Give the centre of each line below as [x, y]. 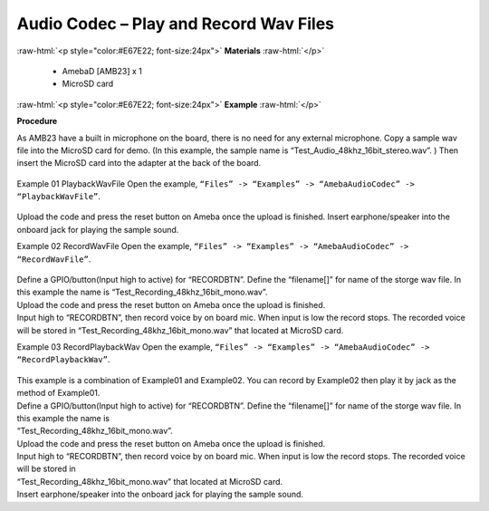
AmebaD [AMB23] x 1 [102, 71]
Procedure [37, 121]
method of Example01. [58, 393]
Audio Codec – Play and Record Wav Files [176, 24]
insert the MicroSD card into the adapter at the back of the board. [139, 163]
